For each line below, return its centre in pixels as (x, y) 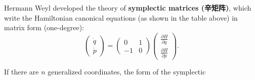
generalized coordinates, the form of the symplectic (127, 71)
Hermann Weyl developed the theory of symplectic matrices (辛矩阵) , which (128, 8)
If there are (22, 71)
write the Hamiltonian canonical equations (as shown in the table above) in (121, 17)
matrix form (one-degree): (44, 27)
